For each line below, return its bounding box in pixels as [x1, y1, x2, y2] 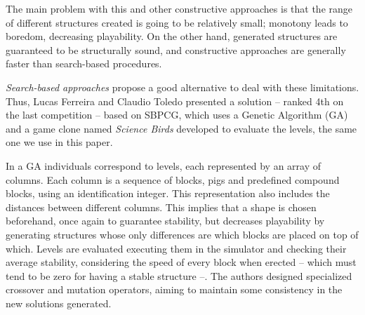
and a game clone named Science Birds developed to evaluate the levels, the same [6, 121, 357, 135]
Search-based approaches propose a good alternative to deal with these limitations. [6, 79, 359, 94]
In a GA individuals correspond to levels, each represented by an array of [6, 158, 321, 173]
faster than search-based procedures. [6, 56, 162, 71]
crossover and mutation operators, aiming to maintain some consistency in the [6, 282, 343, 297]
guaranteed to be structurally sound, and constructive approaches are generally [6, 42, 346, 57]
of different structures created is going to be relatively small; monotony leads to [6, 15, 348, 29]
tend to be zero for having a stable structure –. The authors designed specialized [6, 268, 352, 283]
